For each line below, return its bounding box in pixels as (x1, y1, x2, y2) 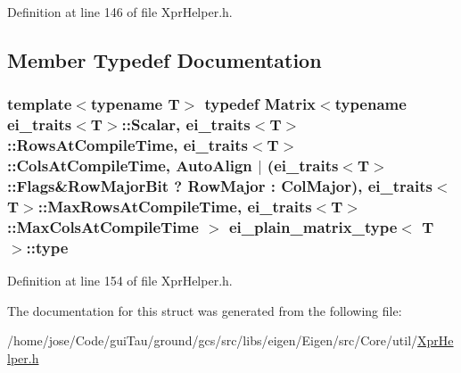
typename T (90, 93, 180, 115)
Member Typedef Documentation (7, 46, 322, 73)
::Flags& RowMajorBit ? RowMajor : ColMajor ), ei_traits (7, 175, 432, 197)
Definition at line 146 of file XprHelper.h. (7, 3, 233, 21)
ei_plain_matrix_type (228, 215, 398, 237)
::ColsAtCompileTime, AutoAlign (7, 154, 252, 177)
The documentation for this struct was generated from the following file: (7, 301, 402, 319)
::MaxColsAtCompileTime (7, 215, 199, 237)
